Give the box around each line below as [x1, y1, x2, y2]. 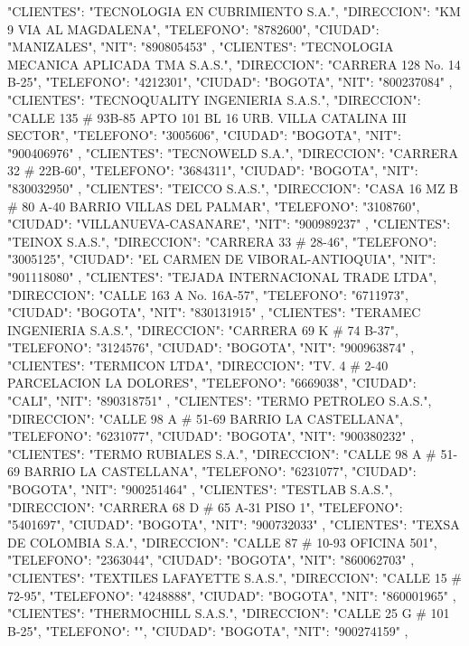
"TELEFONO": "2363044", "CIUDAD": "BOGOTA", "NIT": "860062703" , [7, 550, 415, 569]
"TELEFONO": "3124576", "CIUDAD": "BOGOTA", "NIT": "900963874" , [7, 338, 415, 357]
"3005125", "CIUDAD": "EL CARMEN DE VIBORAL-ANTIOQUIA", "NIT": [7, 249, 436, 268]
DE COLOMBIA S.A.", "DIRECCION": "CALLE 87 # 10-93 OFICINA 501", [7, 532, 437, 551]
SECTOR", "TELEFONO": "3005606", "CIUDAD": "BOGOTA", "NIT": [7, 126, 401, 145]
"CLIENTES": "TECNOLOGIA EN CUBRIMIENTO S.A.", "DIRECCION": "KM [7, 2, 461, 20]
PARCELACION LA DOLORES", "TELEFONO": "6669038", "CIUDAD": [7, 373, 417, 392]
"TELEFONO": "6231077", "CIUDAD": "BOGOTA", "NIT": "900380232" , [7, 426, 415, 445]
